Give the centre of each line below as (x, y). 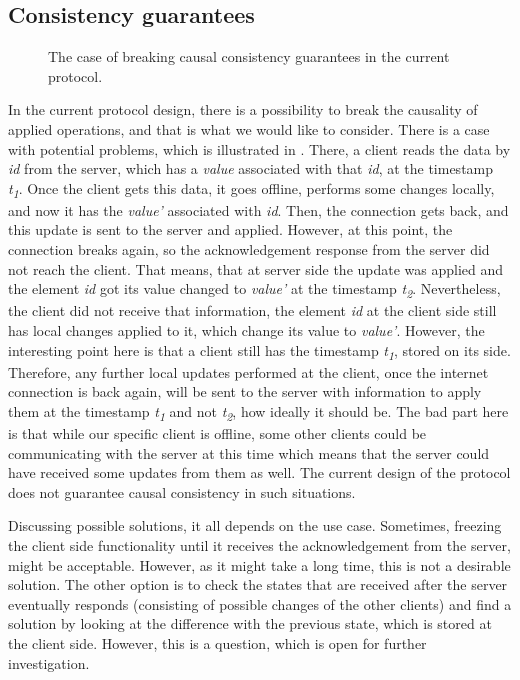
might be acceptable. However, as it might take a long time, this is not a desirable (259, 564)
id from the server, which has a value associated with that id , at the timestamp (251, 168)
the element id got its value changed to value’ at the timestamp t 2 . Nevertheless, (254, 290)
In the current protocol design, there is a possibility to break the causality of (243, 109)
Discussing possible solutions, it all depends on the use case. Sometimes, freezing (255, 525)
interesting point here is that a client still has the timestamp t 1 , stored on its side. (259, 351)
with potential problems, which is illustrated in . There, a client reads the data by (259, 148)
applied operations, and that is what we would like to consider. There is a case (249, 128)
